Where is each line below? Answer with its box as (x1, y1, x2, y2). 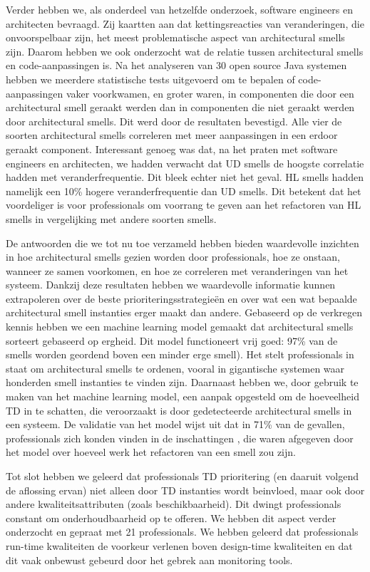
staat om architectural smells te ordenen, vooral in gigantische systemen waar (6, 360, 345, 375)
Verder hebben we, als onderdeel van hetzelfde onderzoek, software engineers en (6, 2, 353, 16)
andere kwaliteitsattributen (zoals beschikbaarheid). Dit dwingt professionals (6, 496, 341, 511)
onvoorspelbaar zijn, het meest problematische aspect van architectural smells (6, 30, 345, 45)
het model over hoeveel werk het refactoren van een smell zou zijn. (6, 444, 296, 459)
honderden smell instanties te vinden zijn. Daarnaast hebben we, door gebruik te (6, 375, 359, 390)
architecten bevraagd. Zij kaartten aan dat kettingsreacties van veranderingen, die (6, 16, 364, 31)
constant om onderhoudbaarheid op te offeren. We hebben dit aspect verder (6, 510, 336, 525)
